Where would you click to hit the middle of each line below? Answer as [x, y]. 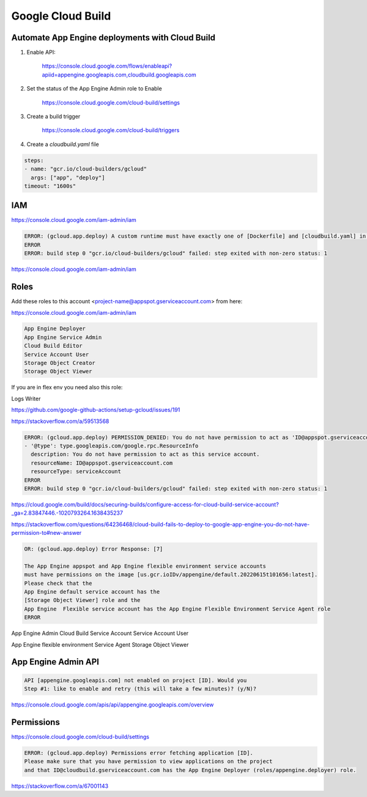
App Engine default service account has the [92, 592]
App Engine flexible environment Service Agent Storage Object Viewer [100, 644]
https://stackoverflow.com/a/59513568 [60, 421]
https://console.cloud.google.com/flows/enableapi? [107, 66]
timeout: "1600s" [50, 186]
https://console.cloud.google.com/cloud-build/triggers [111, 130]
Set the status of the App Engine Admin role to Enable [94, 89]
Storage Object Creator [60, 363]
